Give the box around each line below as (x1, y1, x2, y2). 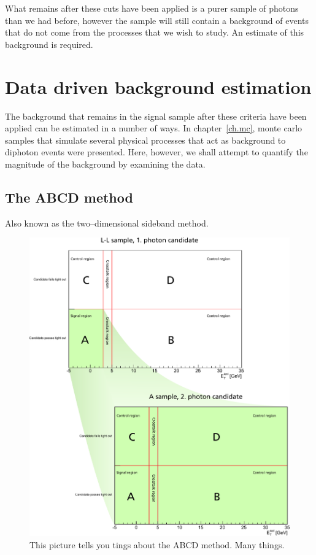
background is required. (5, 37, 93, 50)
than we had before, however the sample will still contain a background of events (5, 14, 309, 26)
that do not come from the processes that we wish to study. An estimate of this (5, 26, 304, 39)
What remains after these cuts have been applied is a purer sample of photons (5, 2, 299, 14)
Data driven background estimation (5, 74, 312, 99)
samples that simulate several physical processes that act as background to (5, 133, 286, 146)
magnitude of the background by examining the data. (5, 157, 206, 170)
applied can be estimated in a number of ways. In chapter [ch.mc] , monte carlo (5, 122, 303, 134)
